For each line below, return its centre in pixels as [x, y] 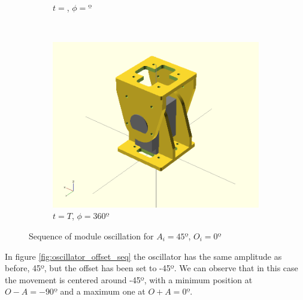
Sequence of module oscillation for [91, 235]
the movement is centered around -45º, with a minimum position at [129, 279]
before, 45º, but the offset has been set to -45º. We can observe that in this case [151, 268]
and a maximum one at [103, 291]
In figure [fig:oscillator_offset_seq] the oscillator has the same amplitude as [143, 256]
